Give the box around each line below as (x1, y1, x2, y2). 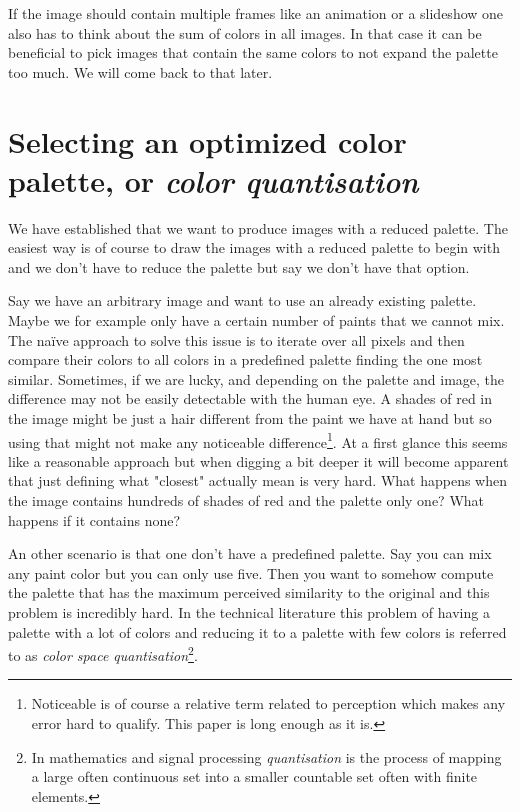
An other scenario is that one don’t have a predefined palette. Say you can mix (8, 543, 492, 564)
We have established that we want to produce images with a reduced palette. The (8, 217, 508, 238)
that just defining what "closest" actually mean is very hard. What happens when (8, 470, 508, 491)
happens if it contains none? (8, 509, 181, 530)
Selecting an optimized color (8, 120, 407, 161)
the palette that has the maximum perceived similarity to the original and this (8, 582, 490, 603)
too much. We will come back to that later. (8, 61, 273, 82)
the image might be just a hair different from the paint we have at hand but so (8, 408, 492, 429)
